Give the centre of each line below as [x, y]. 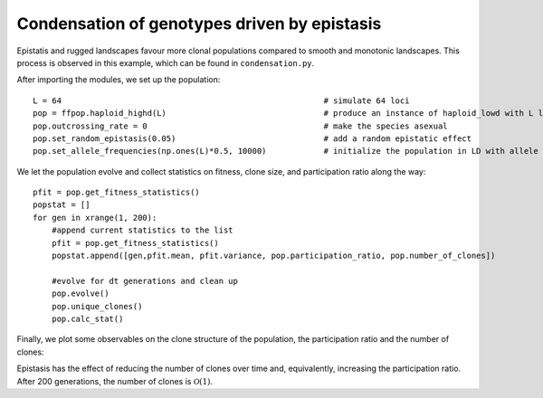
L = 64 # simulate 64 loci [221, 100]
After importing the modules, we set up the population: [119, 80]
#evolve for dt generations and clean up [145, 281]
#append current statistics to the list [143, 230]
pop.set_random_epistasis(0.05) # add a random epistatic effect [252, 138]
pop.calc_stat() [87, 318]
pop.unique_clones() [97, 306]
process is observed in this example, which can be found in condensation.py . [166, 62]
